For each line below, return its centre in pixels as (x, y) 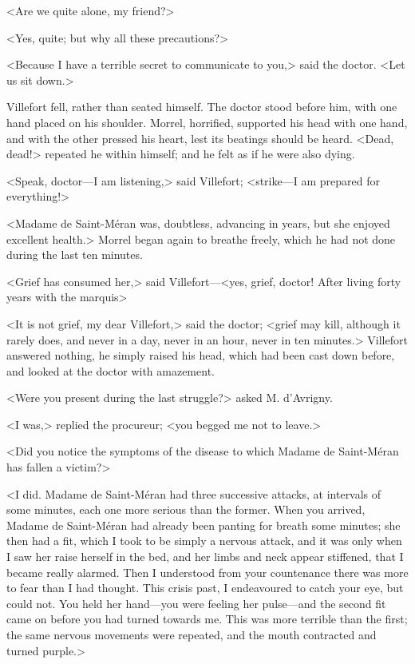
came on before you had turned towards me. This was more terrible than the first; (207, 619)
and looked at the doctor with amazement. (111, 370)
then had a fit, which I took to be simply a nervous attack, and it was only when (204, 541)
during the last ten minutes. (75, 254)
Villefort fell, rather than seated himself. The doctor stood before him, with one (202, 107)
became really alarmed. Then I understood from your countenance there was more (207, 572)
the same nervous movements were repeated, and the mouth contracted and (192, 634)
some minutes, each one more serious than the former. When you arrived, (186, 509)
